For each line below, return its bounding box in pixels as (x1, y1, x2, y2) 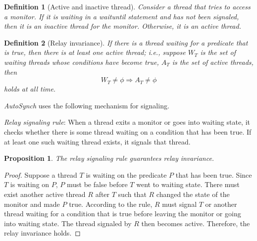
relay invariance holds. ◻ (4, 228, 81, 238)
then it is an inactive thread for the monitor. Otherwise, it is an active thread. (4, 21, 241, 31)
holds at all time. (4, 84, 56, 94)
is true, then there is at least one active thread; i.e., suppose (4, 47, 186, 57)
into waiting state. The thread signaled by (4, 218, 132, 228)
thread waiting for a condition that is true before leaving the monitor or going (4, 208, 241, 219)
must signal (162, 198, 197, 209)
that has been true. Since (175, 169, 252, 180)
